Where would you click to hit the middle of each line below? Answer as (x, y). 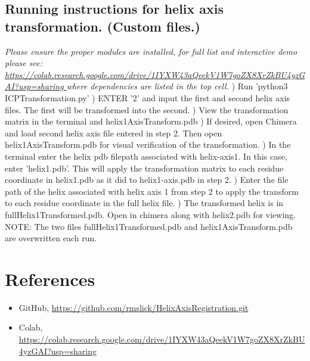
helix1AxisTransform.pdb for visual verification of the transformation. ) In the (148, 144)
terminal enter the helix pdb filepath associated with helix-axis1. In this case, (146, 156)
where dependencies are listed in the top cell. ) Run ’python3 (177, 86)
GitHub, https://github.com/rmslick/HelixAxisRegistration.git (134, 307)
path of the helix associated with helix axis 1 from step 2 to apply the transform (152, 191)
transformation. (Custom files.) (103, 26)
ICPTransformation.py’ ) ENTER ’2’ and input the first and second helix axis (148, 97)
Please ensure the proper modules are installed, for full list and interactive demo (151, 51)
